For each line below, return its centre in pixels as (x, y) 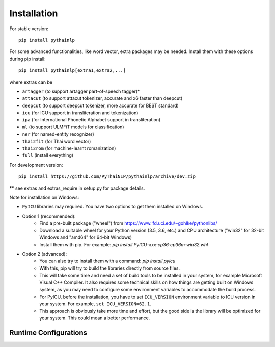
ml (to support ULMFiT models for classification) (73, 127)
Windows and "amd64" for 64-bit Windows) (86, 237)
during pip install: (28, 59)
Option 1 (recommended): (49, 216)
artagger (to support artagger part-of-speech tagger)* (81, 91)
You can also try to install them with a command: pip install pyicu (107, 261)
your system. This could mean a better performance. (95, 318)
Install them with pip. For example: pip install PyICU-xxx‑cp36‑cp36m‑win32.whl (124, 245)
